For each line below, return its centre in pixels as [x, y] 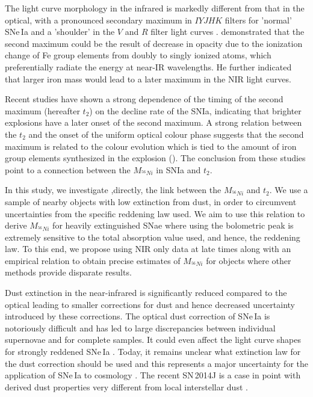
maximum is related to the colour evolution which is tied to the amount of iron [151, 146]
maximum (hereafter [42, 110]
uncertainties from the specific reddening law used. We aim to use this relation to [155, 213]
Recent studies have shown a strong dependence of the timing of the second [144, 99]
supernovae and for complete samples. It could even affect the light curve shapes [153, 340]
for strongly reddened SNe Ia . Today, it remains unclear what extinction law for [153, 352]
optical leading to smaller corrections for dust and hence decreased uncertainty [150, 304]
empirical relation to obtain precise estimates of [93, 260]
